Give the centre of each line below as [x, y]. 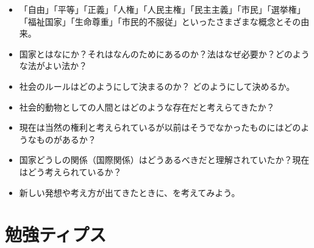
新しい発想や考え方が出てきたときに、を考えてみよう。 [130, 192]
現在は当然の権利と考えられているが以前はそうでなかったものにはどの [160, 127]
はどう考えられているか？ [70, 171]
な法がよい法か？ [53, 66]
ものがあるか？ [66, 139]
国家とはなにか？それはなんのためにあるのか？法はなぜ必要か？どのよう [164, 53]
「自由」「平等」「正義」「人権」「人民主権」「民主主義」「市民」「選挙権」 [162, 9]
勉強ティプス [56, 234]
